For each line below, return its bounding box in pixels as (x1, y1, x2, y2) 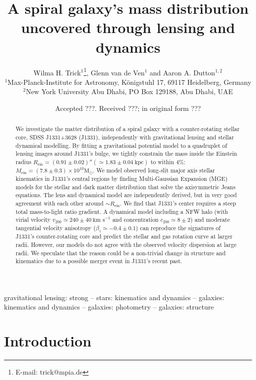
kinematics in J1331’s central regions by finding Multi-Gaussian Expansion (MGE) (15, 174, 228, 182)
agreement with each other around (15, 199, 104, 207)
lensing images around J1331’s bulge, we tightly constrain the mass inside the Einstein (15, 149, 237, 158)
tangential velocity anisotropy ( (15, 223, 96, 232)
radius (15, 157, 32, 166)
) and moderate (190, 215, 230, 224)
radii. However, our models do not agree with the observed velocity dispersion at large (15, 240, 237, 248)
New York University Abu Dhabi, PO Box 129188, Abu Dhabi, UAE (26, 86, 233, 97)
